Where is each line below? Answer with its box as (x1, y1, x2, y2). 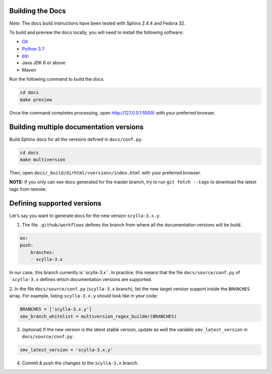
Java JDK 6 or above (22, 60, 65, 66)
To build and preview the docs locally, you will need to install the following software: (9, 29, 184, 35)
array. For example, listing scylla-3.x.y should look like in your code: (9, 293, 158, 299)
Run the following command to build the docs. (9, 76, 105, 82)
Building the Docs (9, 7, 66, 15)
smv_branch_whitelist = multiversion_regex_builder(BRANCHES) (20, 313, 177, 319)
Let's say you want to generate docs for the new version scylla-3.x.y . (9, 212, 161, 219)
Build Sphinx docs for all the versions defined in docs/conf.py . (9, 136, 143, 142)
